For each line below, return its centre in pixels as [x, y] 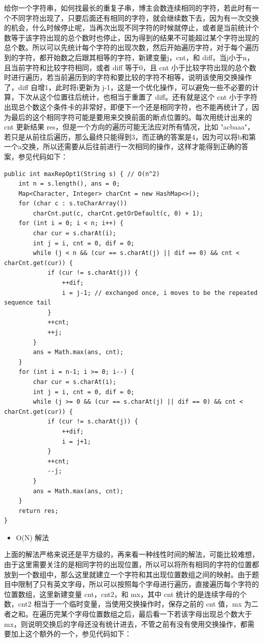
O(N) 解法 [32, 537]
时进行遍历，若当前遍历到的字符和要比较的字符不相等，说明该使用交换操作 [128, 77]
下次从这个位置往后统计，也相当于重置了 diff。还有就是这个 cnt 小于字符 [138, 97]
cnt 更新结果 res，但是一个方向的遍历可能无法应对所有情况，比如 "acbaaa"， [129, 127]
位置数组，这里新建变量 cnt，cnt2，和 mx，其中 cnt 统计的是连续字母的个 [125, 594]
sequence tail [28, 303]
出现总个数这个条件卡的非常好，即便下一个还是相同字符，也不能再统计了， [128, 106]
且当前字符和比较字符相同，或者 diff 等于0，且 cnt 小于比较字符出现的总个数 [130, 67]
